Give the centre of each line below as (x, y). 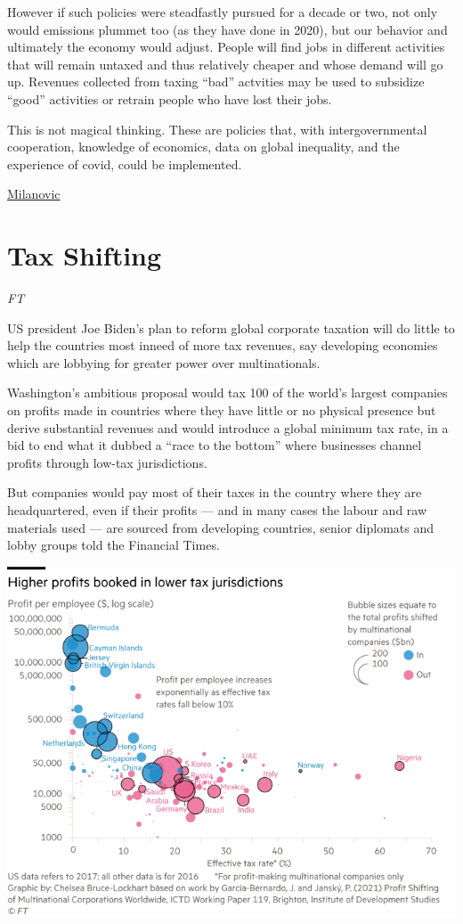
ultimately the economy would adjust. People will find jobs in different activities (226, 47)
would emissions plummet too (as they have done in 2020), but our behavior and (227, 29)
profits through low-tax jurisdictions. (107, 462)
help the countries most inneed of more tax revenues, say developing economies (223, 345)
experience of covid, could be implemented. (125, 164)
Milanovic (34, 194)
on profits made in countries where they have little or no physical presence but (222, 410)
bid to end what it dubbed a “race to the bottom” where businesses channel (215, 445)
